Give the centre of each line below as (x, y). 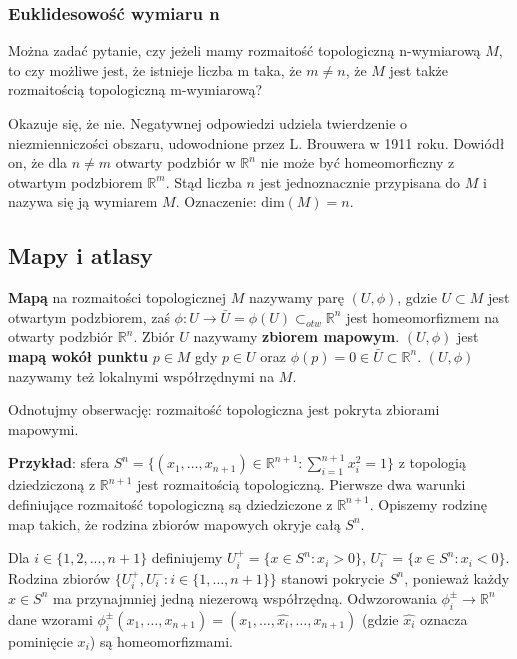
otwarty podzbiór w (175, 162)
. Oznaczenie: (216, 201)
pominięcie (40, 640)
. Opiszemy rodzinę (428, 503)
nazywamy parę (296, 297)
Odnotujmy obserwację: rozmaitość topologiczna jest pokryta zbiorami (224, 409)
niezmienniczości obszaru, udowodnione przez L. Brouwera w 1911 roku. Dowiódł (256, 142)
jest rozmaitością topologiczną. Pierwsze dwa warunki (301, 484)
